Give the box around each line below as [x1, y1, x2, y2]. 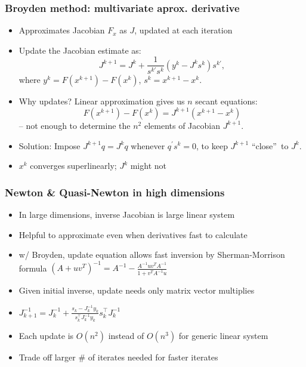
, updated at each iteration [134, 24, 233, 36]
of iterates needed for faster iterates [88, 351, 218, 363]
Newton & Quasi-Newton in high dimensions [5, 184, 225, 199]
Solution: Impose [18, 139, 81, 152]
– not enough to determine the [18, 119, 131, 131]
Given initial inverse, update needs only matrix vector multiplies [18, 284, 255, 297]
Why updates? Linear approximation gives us [18, 95, 185, 107]
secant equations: [195, 95, 258, 107]
